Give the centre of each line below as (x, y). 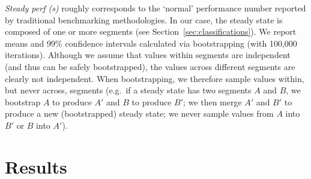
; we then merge (213, 101)
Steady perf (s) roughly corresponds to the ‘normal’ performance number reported (155, 8)
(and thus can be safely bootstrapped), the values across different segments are (150, 66)
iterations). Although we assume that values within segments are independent (148, 55)
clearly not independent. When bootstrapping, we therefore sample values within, (155, 78)
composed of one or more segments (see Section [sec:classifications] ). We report (151, 31)
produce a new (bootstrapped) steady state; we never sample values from (139, 113)
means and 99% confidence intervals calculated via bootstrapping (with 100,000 (151, 43)
